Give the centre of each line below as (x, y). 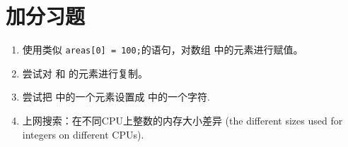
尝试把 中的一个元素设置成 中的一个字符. (116, 97)
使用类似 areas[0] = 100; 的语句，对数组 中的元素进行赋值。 (163, 50)
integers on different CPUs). (83, 134)
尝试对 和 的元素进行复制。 (85, 73)
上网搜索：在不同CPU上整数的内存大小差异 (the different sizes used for (182, 120)
